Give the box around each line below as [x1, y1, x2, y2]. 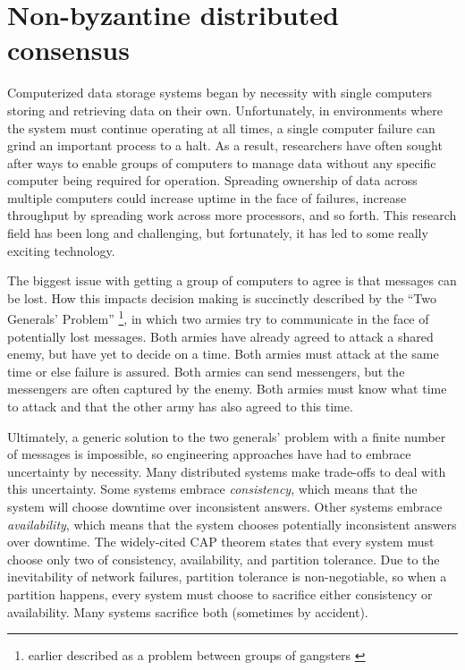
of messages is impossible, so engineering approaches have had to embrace [7, 445, 411, 463]
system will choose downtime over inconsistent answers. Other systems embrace [7, 497, 443, 516]
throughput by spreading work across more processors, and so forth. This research [7, 206, 457, 225]
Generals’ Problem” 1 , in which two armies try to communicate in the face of [7, 307, 429, 328]
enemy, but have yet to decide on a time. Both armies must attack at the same [7, 344, 439, 363]
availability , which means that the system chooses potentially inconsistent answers [7, 514, 457, 533]
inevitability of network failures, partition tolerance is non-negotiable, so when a [7, 567, 447, 586]
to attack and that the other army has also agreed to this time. [7, 397, 353, 416]
